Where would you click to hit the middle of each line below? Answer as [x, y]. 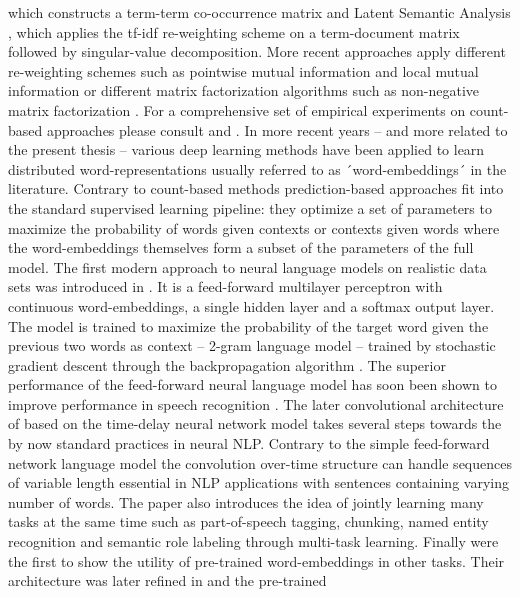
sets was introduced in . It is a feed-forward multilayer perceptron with [225, 286]
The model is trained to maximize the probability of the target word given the [248, 325]
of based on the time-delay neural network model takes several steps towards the [255, 423]
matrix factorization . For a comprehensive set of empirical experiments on [237, 109]
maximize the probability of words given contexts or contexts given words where [254, 227]
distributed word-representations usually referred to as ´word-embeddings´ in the [257, 168]
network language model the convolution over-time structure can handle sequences [260, 462]
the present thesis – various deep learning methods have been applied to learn [246, 149]
